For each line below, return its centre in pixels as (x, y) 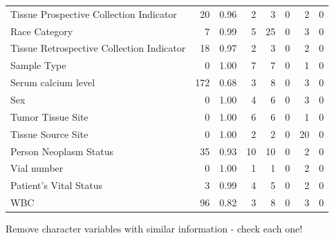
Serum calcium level (53, 82)
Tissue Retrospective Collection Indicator (98, 48)
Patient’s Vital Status (56, 185)
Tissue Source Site (49, 133)
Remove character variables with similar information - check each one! (154, 229)
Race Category (42, 31)
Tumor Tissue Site (49, 116)
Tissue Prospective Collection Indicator (94, 13)
